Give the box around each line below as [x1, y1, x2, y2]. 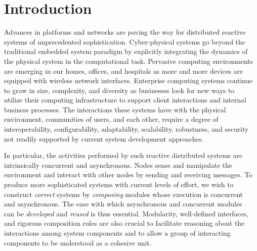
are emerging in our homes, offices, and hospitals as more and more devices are [4, 65, 243, 76]
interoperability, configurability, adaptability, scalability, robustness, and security [4, 124, 249, 134]
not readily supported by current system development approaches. [4, 133, 204, 144]
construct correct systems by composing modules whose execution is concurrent [4, 189, 243, 199]
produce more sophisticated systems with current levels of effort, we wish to [4, 179, 234, 190]
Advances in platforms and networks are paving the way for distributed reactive [4, 27, 246, 37]
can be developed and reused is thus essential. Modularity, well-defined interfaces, [4, 208, 249, 218]
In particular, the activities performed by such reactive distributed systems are [4, 150, 243, 160]
